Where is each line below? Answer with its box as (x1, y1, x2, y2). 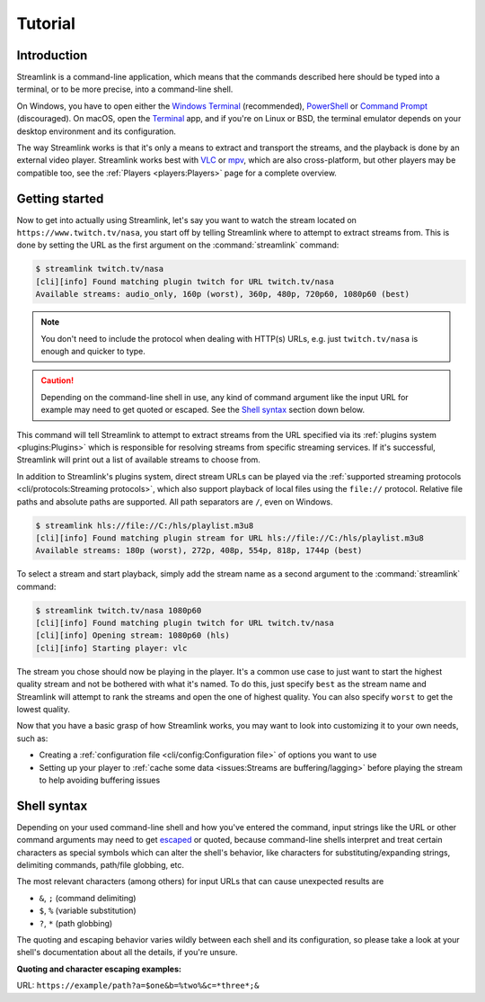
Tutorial (16, 13, 76, 33)
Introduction (16, 48, 88, 63)
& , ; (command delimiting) (39, 892, 137, 903)
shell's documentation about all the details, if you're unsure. (16, 947, 238, 958)
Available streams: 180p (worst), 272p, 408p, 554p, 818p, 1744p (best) (35, 545, 363, 556)
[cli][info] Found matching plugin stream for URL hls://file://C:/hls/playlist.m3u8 (35, 532, 424, 543)
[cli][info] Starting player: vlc (35, 643, 188, 653)
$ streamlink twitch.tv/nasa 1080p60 (35, 605, 202, 615)
